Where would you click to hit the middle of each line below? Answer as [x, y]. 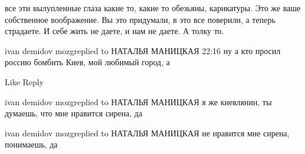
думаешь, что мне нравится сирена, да [74, 113]
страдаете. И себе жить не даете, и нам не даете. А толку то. [115, 31]
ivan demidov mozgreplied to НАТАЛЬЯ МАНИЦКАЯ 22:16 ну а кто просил [143, 50]
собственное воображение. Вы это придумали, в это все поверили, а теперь [140, 19]
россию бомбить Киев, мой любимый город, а [87, 62]
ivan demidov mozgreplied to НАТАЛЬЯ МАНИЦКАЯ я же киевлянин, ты [138, 101]
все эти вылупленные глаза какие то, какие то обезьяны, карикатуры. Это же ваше [153, 8]
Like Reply [24, 81]
